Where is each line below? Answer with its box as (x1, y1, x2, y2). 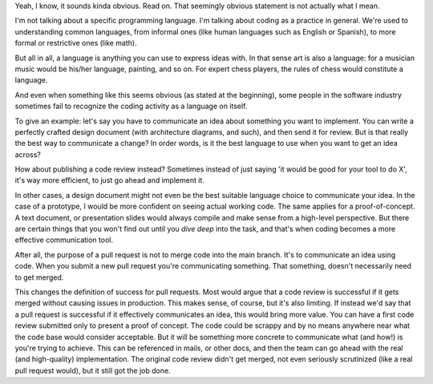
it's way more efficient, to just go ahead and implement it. (14, 176, 204, 185)
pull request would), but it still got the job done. (14, 366, 172, 375)
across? (14, 149, 42, 160)
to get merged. (14, 273, 64, 282)
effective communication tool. (14, 235, 114, 245)
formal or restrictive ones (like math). (14, 38, 137, 48)
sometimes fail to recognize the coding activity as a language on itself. (14, 101, 248, 111)
